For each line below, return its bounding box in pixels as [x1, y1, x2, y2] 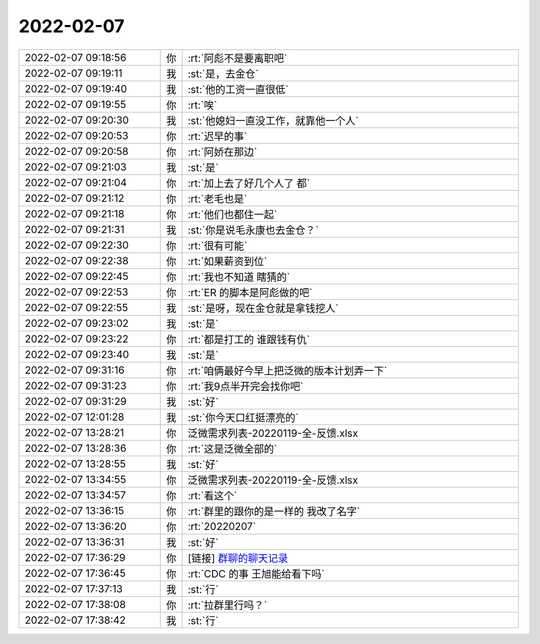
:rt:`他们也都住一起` [187, 207, 278, 221]
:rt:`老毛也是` [187, 191, 248, 205]
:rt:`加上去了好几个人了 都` [187, 176, 310, 190]
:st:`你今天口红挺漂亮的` [187, 410, 299, 424]
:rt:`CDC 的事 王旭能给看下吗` [187, 566, 325, 580]
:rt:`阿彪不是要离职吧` [187, 51, 288, 65]
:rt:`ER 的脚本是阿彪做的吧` [187, 285, 313, 299]
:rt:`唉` [187, 98, 218, 112]
